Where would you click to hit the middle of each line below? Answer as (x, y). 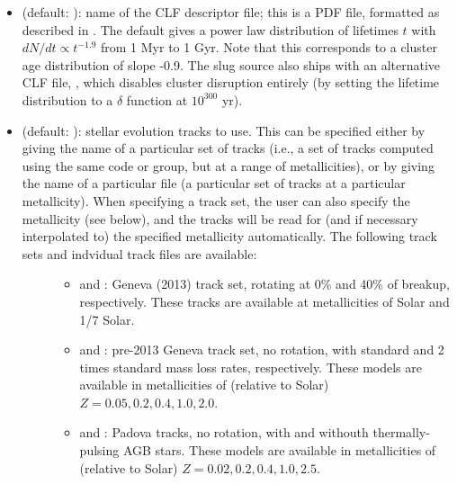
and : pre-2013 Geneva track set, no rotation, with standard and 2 (262, 350)
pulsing (99, 450)
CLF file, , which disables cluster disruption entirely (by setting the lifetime (231, 82)
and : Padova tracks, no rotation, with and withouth (224, 432)
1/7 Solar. (107, 319)
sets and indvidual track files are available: (139, 253)
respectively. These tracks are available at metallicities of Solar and (264, 301)
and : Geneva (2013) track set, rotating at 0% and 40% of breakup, (264, 284)
